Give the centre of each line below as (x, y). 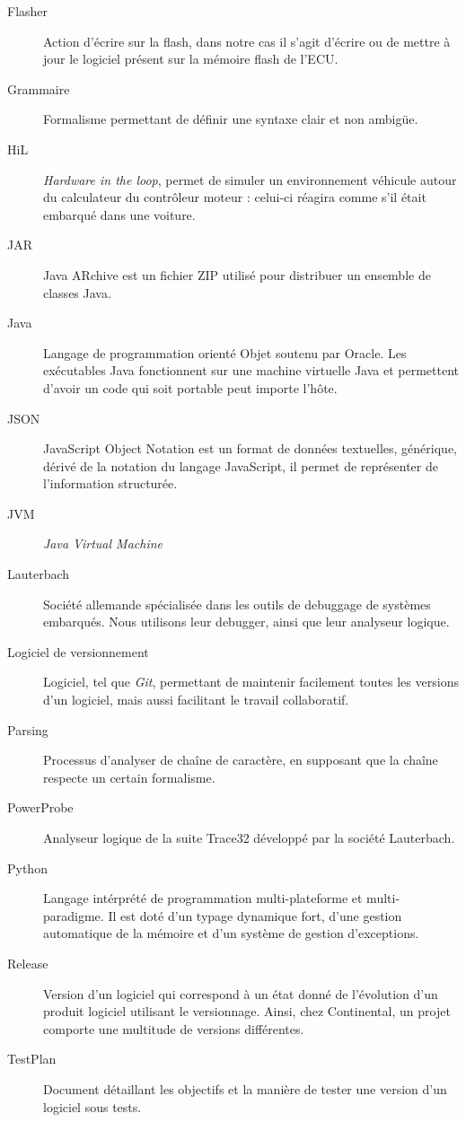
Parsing (28, 729)
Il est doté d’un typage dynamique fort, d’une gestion (255, 915)
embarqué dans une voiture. (119, 214)
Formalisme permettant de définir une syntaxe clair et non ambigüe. (231, 119)
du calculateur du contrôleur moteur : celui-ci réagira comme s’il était (235, 197)
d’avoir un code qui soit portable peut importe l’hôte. (190, 387)
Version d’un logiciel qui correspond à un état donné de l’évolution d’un (241, 993)
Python (27, 868)
